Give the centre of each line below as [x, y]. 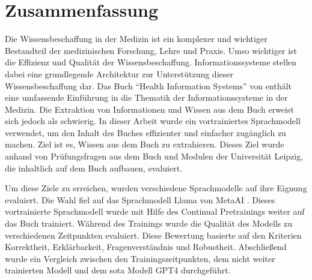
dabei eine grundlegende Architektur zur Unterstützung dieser [119, 73]
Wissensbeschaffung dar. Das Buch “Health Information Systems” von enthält [148, 85]
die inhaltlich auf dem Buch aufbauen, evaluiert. [94, 168]
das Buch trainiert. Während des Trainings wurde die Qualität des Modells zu [148, 223]
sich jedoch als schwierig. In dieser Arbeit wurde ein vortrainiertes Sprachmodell [153, 121]
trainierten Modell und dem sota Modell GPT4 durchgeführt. [118, 270]
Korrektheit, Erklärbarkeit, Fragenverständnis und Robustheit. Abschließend [146, 247]
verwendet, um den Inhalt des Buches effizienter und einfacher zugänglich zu [145, 132]
